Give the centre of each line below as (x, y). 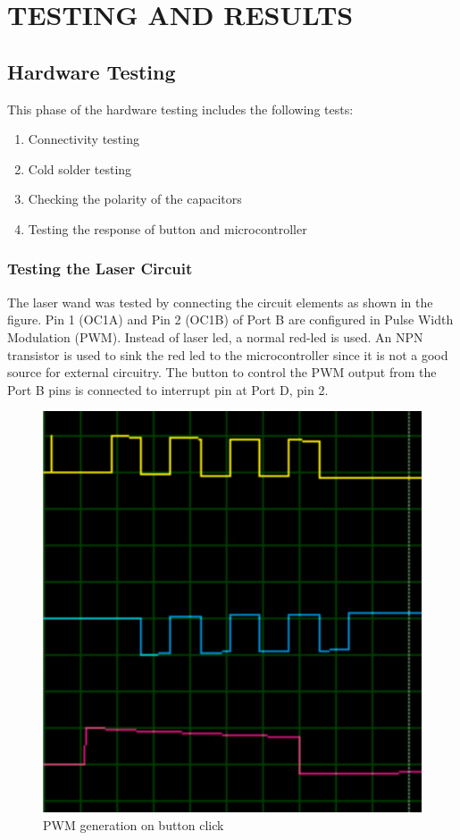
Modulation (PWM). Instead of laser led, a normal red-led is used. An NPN (215, 336)
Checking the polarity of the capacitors (135, 199)
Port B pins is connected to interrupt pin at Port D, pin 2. (168, 389)
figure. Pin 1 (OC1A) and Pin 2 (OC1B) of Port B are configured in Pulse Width (230, 319)
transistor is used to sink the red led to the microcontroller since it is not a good (228, 354)
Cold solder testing (80, 168)
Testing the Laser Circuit (100, 269)
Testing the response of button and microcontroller (167, 228)
